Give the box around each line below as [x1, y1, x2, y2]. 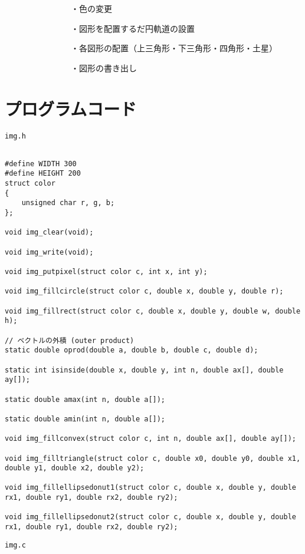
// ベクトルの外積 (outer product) [5, 336, 135, 345]
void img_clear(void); [5, 228, 94, 237]
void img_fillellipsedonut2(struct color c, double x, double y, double [5, 513, 296, 522]
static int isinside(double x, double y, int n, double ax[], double [5, 365, 284, 374]
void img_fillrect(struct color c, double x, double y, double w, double [5, 306, 301, 315]
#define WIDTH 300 [5, 159, 77, 168]
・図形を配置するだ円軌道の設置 [70, 22, 195, 34]
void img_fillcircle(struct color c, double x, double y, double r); [5, 287, 284, 296]
